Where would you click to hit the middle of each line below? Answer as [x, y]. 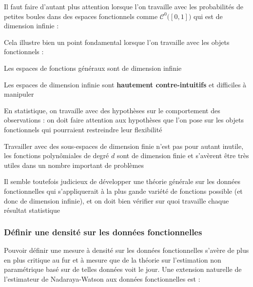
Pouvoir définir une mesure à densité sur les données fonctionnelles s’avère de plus [126, 250]
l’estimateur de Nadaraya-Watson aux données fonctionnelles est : [102, 278]
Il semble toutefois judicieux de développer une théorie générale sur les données [122, 181]
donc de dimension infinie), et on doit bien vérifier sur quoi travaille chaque [117, 200]
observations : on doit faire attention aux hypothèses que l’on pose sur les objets [124, 120]
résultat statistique [32, 210]
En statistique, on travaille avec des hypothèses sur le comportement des [112, 110]
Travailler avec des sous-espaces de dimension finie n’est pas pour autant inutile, [124, 146]
